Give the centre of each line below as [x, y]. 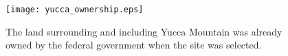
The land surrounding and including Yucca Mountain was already [144, 31]
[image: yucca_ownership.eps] [75, 10]
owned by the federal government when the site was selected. [134, 45]
